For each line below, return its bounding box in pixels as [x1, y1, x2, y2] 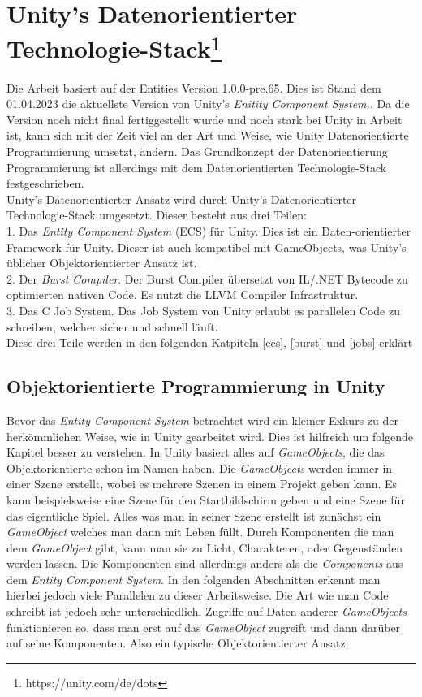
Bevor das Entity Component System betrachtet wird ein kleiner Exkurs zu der [6, 411, 398, 428]
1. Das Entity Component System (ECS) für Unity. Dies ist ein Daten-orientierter [6, 222, 411, 239]
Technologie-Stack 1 [6, 28, 222, 65]
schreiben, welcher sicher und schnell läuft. [6, 318, 218, 335]
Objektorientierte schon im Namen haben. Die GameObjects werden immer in [6, 459, 393, 476]
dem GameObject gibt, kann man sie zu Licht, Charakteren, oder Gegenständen [6, 539, 403, 556]
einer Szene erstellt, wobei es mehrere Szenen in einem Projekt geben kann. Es [6, 475, 398, 492]
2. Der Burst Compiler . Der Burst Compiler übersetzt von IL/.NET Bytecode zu [6, 270, 408, 287]
